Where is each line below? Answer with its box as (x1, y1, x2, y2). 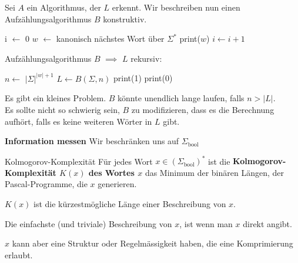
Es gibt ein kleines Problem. (5, 92, 106, 104)
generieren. (98, 178, 137, 190)
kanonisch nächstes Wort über (56, 32, 165, 45)
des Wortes (88, 166, 135, 178)
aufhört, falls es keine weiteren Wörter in (5, 115, 152, 127)
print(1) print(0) (113, 72, 173, 84)
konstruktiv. (103, 12, 147, 25)
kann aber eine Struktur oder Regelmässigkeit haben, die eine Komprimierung (12, 237, 293, 249)
